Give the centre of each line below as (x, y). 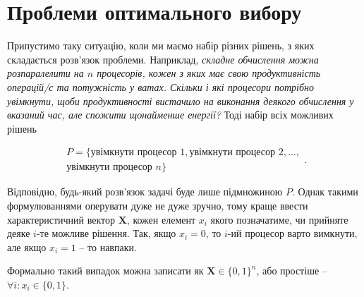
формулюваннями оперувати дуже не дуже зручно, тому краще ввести (158, 205)
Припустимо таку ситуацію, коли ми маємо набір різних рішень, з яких (161, 46)
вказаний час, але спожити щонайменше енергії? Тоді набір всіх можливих (170, 115)
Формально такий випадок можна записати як (105, 271)
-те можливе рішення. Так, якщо (106, 233)
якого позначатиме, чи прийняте (279, 219)
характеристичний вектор (61, 219)
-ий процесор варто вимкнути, (292, 233)
